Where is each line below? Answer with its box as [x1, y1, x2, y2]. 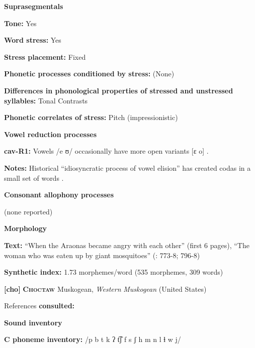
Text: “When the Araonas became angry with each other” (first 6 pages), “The [4, 240, 249, 250]
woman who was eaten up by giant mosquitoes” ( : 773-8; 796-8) [4, 250, 200, 260]
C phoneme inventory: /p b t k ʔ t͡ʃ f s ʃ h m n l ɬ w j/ [4, 334, 181, 344]
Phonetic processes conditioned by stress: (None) [4, 68, 175, 79]
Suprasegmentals [4, 1, 63, 11]
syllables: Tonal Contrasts [4, 95, 88, 105]
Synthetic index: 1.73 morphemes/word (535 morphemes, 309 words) [4, 267, 223, 277]
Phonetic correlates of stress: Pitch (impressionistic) [4, 112, 178, 123]
